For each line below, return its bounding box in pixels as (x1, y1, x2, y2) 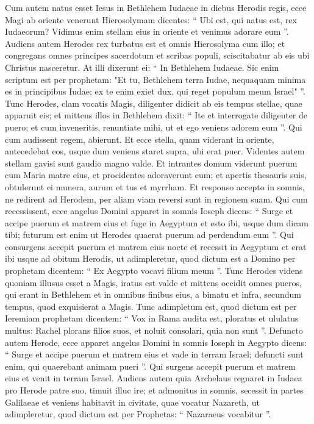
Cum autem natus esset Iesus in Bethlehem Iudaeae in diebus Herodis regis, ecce (5, 1, 307, 13)
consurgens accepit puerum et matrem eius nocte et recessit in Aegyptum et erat (5, 240, 307, 253)
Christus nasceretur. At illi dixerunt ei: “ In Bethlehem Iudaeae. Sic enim (5, 60, 279, 73)
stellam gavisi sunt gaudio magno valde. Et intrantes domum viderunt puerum (5, 156, 298, 169)
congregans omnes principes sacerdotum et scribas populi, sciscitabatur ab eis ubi (5, 49, 310, 62)
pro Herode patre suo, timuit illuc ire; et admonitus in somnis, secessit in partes (5, 384, 304, 396)
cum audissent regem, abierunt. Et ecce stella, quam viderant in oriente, (5, 132, 274, 145)
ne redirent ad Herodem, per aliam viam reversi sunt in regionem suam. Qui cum (5, 192, 308, 205)
